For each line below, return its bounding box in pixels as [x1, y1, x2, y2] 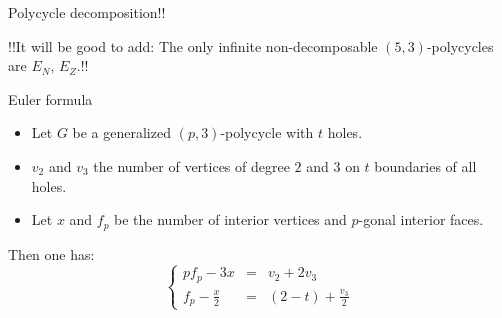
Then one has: [8, 243, 95, 264]
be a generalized [72, 122, 171, 143]
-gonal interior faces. [358, 209, 484, 230]
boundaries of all [374, 155, 477, 176]
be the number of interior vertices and [114, 209, 347, 230]
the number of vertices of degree [93, 155, 290, 176]
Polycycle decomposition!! [8, 2, 166, 22]
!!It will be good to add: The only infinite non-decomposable [8, 35, 378, 56]
